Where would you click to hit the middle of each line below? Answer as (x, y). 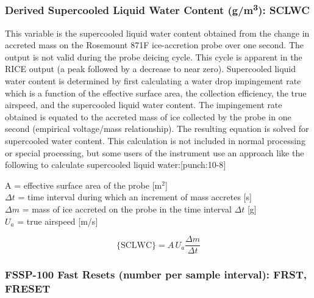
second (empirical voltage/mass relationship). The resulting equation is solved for (157, 129)
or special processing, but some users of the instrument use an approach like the (155, 152)
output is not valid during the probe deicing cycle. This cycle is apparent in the (154, 56)
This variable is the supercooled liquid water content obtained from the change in (157, 33)
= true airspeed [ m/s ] (58, 221)
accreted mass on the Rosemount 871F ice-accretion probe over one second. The (154, 45)
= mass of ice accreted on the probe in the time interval (127, 209)
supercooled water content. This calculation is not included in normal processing (155, 141)
